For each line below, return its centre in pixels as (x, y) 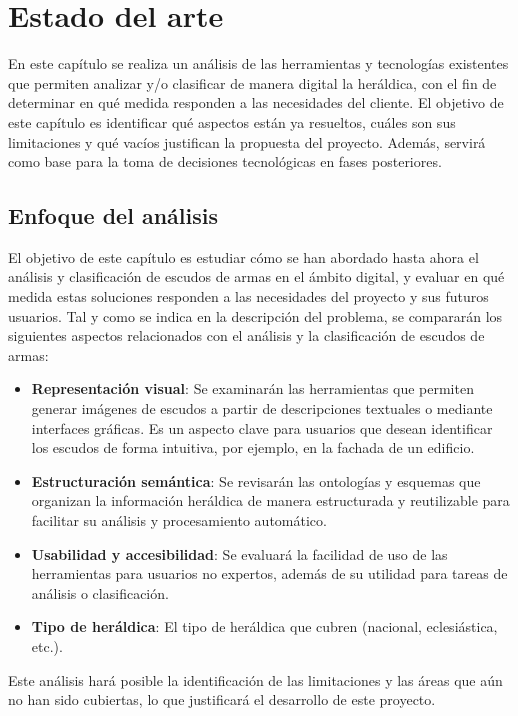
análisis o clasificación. (100, 592)
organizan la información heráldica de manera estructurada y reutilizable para (270, 500)
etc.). (47, 645)
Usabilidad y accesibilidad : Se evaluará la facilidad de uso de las (239, 553)
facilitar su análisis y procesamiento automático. (179, 520)
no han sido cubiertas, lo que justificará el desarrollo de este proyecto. (222, 699)
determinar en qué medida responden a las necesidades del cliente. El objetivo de (256, 102)
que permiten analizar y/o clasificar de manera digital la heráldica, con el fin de (252, 82)
